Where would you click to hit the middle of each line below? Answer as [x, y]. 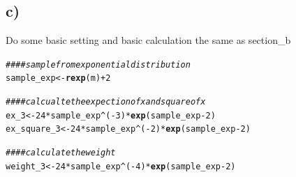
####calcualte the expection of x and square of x [106, 102]
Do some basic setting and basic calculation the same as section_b [148, 40]
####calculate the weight [61, 153]
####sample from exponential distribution [98, 64]
